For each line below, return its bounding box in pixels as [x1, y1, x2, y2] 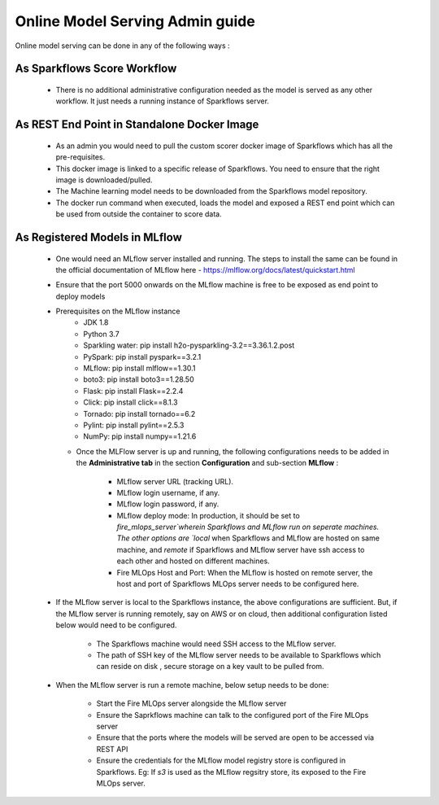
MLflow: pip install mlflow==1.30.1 [83, 363, 196, 374]
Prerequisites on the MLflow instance [55, 306, 180, 317]
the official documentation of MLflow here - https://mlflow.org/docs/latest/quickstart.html [55, 265, 355, 274]
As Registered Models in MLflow [15, 230, 182, 244]
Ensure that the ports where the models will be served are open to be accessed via [96, 733, 374, 742]
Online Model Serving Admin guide [15, 12, 255, 30]
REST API [96, 744, 128, 754]
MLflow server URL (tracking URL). [116, 476, 234, 486]
